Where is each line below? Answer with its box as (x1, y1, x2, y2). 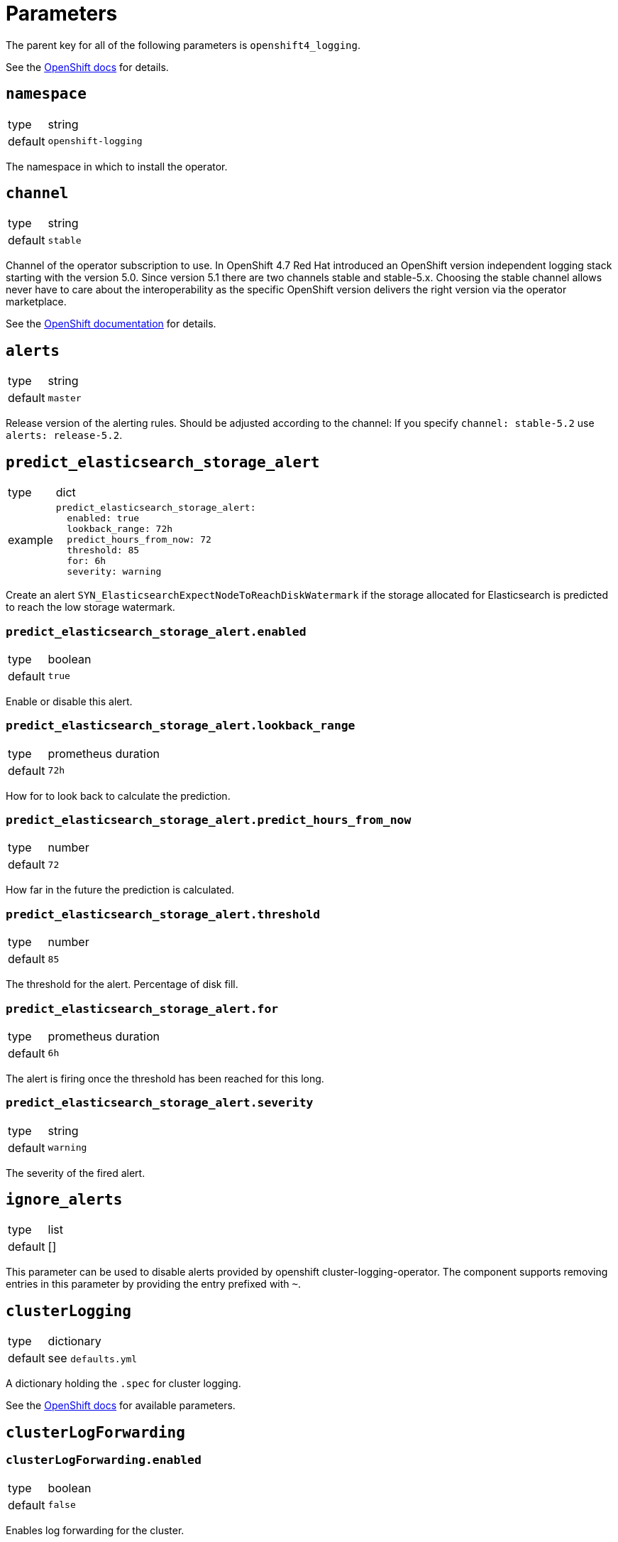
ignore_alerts (6, 1191, 123, 1209)
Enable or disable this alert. (6, 695, 133, 707)
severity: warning (67, 566, 162, 577)
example (8, 532, 53, 547)
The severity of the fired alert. (6, 1166, 145, 1179)
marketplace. (6, 295, 67, 308)
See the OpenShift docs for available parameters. (6, 1399, 236, 1412)
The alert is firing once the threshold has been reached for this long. (6, 1072, 324, 1085)
